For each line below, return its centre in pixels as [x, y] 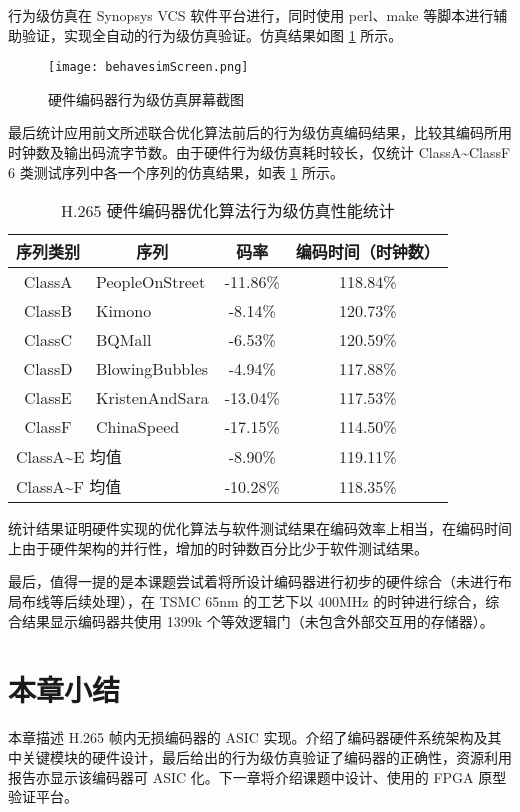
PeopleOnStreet [151, 282]
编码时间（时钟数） [367, 252]
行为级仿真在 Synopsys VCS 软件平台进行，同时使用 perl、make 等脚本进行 [251, 15]
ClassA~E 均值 [69, 457]
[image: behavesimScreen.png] [148, 67]
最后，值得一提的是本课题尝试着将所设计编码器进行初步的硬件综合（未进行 [253, 581]
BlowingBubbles [152, 369]
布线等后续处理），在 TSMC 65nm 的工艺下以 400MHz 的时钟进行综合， [253, 601]
